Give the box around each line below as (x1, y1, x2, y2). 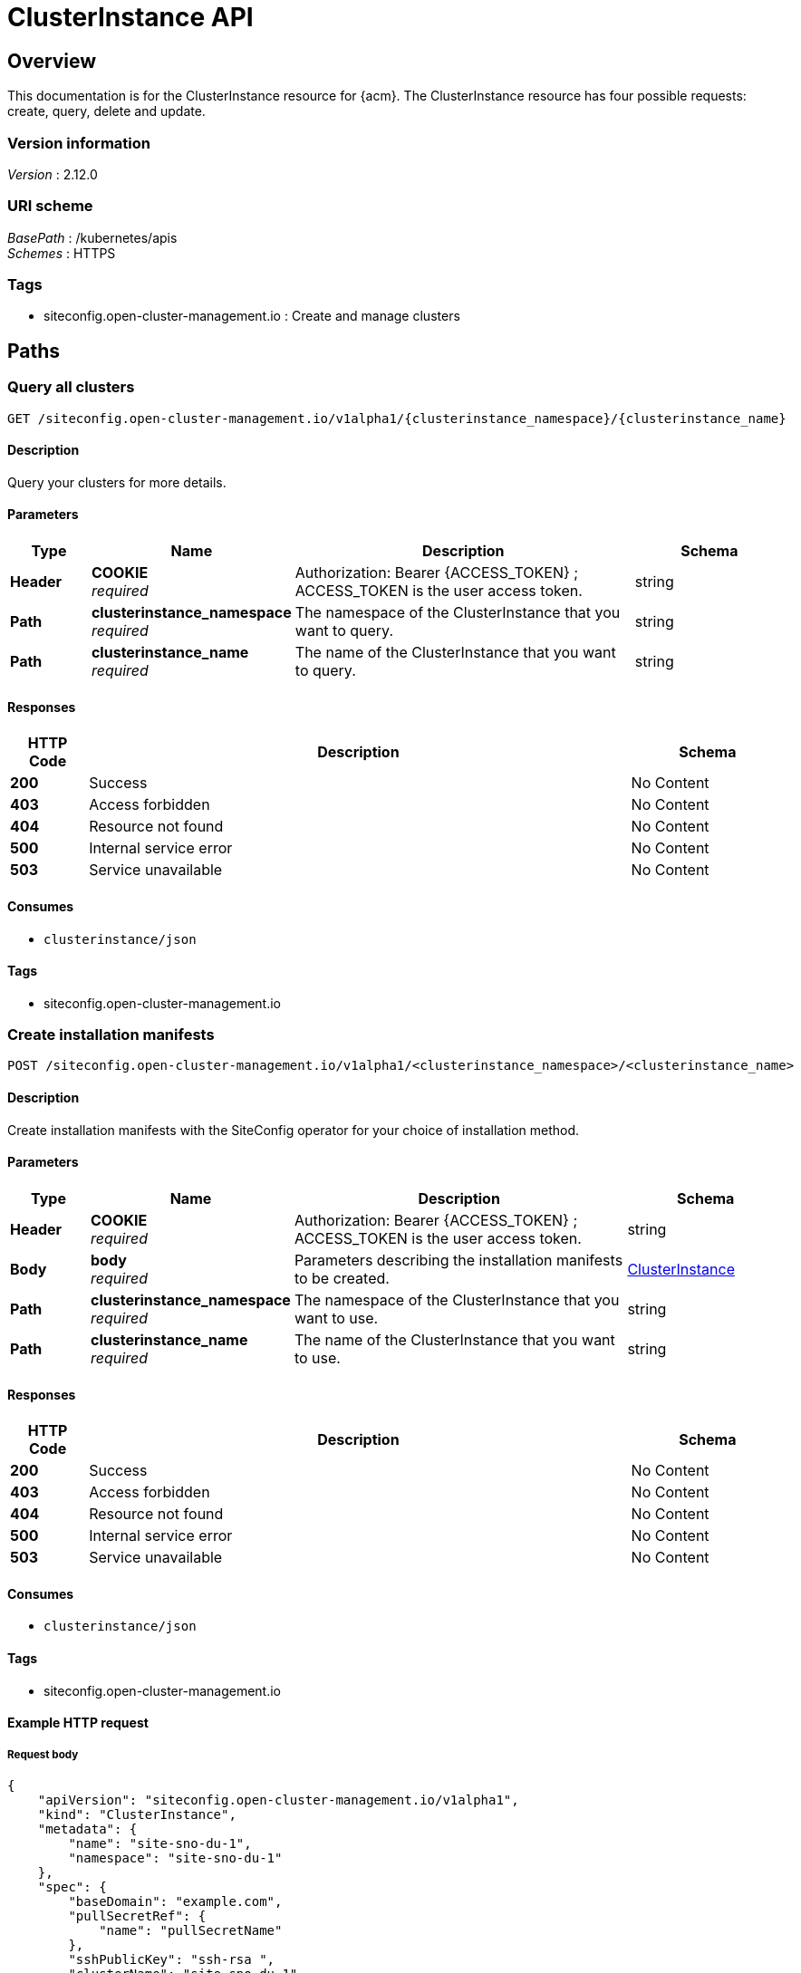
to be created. (294, 1268, 390, 1287)
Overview (7, 49, 97, 72)
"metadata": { (37, 1821, 138, 1836)
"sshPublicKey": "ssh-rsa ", (68, 1951, 275, 1967)
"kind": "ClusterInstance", (37, 1806, 236, 1822)
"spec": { (37, 1879, 107, 1894)
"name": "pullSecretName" (99, 1922, 283, 1938)
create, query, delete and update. (7, 103, 206, 120)
